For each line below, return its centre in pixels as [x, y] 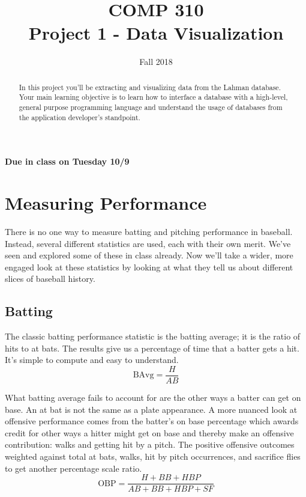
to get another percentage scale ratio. [73, 468]
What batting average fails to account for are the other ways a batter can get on [153, 398]
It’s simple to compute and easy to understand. [92, 360]
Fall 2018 [156, 62]
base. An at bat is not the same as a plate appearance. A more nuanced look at [151, 409]
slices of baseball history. [50, 279]
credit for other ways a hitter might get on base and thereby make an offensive [149, 432]
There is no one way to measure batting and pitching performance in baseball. [149, 232]
